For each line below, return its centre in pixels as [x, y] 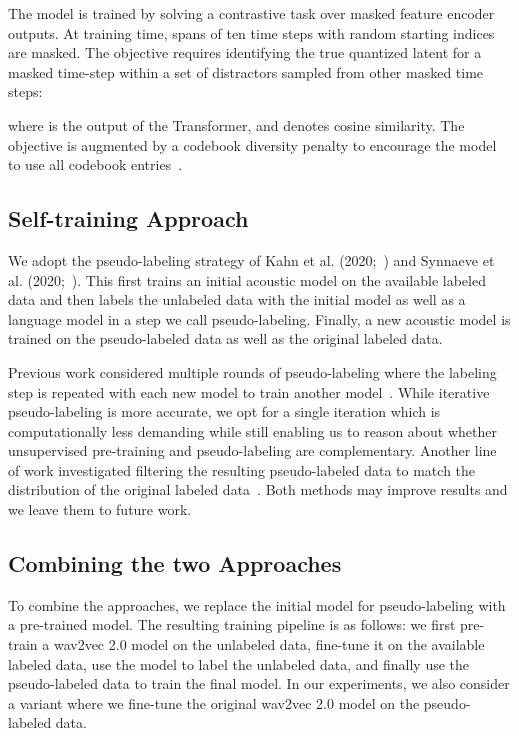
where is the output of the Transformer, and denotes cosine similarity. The [236, 124]
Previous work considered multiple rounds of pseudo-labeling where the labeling [252, 371]
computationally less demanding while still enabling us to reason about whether [252, 430]
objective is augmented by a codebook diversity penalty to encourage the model [252, 144]
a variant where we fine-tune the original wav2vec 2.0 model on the [214, 702]
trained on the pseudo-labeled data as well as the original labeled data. [225, 338]
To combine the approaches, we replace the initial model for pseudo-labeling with [257, 604]
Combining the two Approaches [175, 563]
